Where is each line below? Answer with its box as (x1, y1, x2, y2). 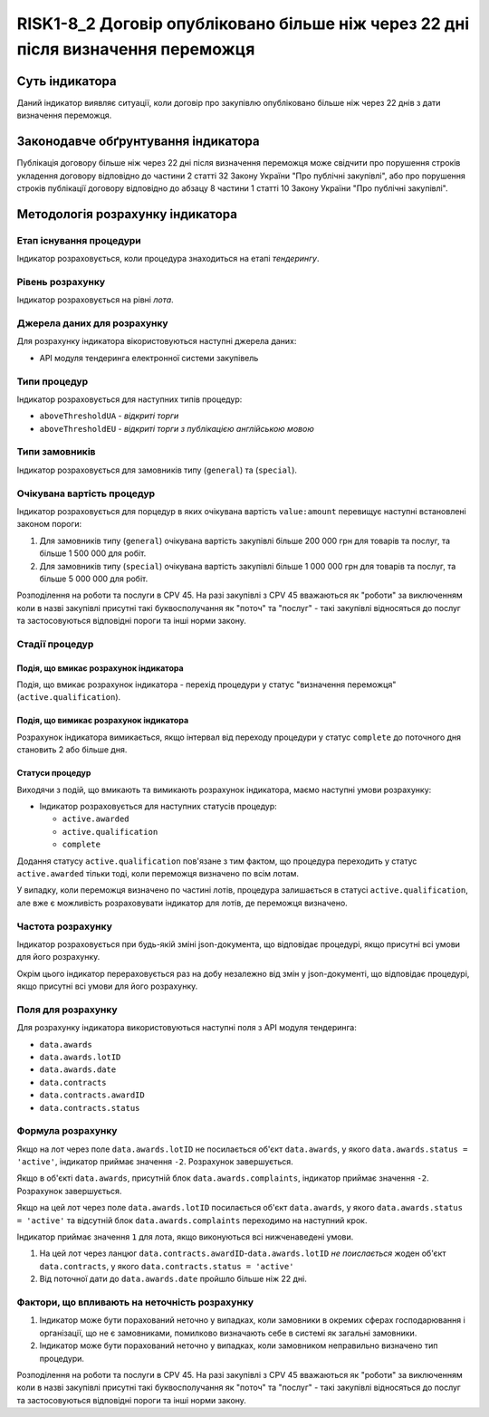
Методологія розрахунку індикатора (16, 206, 237, 222)
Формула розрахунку (16, 1125, 118, 1137)
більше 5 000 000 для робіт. (39, 573, 149, 584)
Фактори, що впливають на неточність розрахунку (16, 1296, 254, 1308)
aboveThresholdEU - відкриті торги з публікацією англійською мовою (39, 423, 314, 434)
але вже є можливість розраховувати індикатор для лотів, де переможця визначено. (16, 897, 348, 908)
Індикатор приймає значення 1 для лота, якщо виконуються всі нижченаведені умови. (16, 1231, 354, 1242)
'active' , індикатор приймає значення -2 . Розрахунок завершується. (16, 1156, 293, 1167)
